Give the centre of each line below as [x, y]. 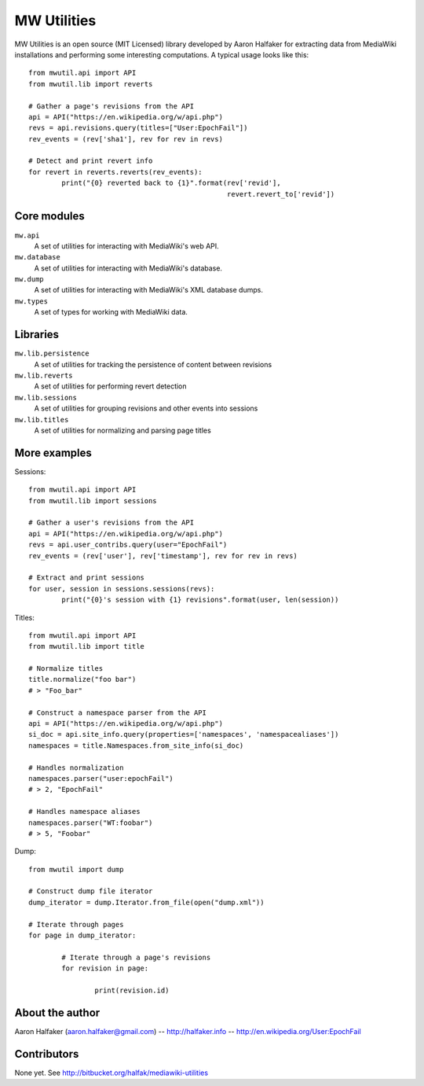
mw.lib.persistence [52, 353]
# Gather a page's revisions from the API [111, 106]
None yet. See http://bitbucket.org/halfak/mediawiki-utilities [111, 1073]
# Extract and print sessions [87, 578]
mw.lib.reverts [44, 375]
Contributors [47, 1054]
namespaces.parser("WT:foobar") [91, 823]
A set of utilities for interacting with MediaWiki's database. [128, 268]
